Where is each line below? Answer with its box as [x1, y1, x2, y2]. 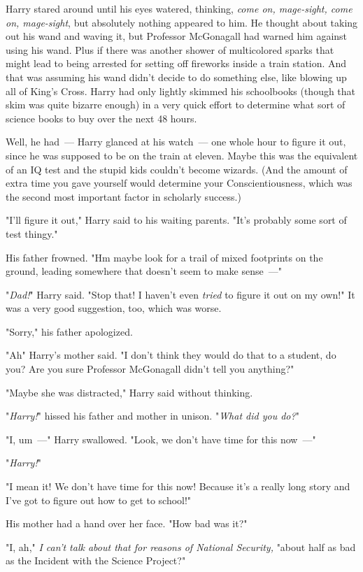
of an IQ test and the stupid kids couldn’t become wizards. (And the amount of [6, 162, 348, 176]
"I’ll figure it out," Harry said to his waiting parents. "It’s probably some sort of [6, 213, 347, 227]
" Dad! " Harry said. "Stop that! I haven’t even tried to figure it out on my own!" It [6, 287, 355, 301]
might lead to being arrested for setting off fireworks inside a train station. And [6, 56, 347, 71]
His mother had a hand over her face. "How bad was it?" [6, 516, 248, 531]
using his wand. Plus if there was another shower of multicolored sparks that [6, 42, 334, 57]
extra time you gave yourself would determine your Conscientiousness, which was [6, 176, 353, 190]
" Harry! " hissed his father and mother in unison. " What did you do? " [6, 408, 299, 423]
